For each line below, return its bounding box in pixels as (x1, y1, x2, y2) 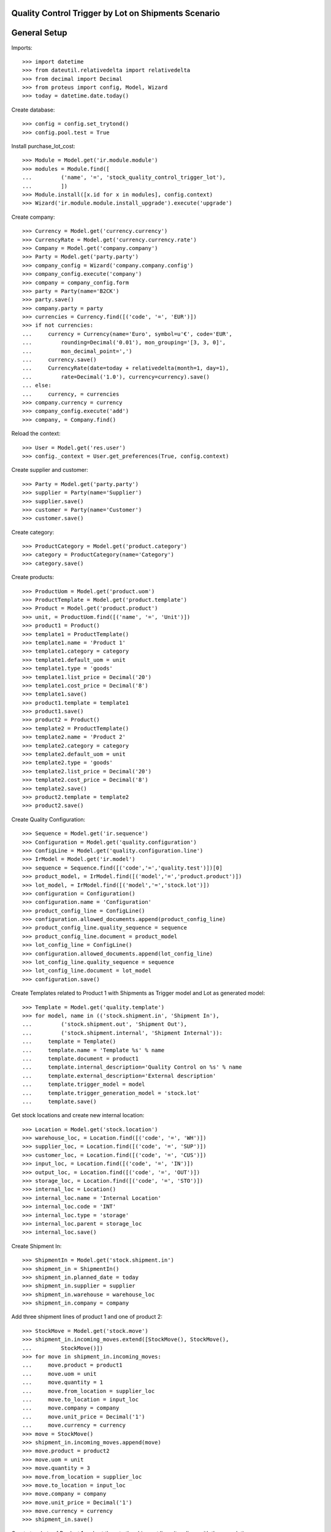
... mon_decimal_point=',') (22, 347, 132, 355)
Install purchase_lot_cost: (11, 143, 76, 150)
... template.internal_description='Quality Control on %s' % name (22, 1064, 242, 1071)
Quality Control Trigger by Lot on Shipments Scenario (11, 8, 220, 18)
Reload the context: (11, 430, 61, 438)
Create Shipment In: (11, 1242, 62, 1249)
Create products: (11, 574, 55, 581)
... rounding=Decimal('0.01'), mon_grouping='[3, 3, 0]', (22, 339, 226, 346)
